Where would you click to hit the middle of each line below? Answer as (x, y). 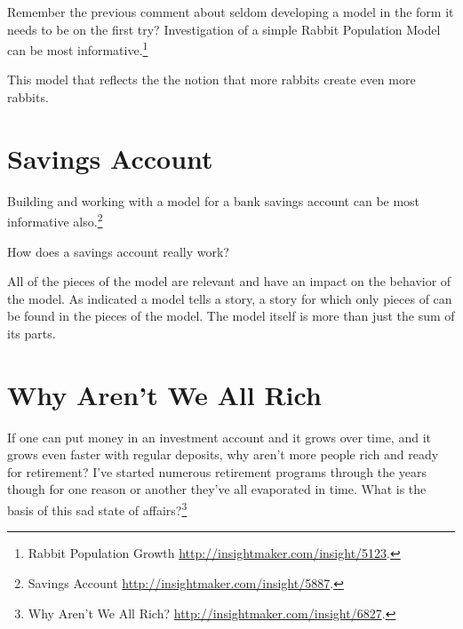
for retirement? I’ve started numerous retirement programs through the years (217, 471)
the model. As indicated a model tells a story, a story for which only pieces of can (230, 298)
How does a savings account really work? (118, 251)
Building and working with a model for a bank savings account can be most (214, 200)
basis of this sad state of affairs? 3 (97, 509)
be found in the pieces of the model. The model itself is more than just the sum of (231, 316)
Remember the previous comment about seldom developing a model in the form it (231, 12)
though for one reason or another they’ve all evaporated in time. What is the (217, 489)
